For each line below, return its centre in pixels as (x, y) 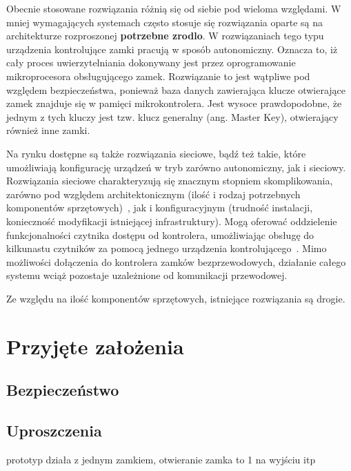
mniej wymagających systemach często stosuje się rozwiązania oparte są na (165, 22)
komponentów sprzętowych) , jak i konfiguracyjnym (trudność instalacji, (160, 208)
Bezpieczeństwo (63, 390)
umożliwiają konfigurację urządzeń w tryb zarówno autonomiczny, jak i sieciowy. (176, 167)
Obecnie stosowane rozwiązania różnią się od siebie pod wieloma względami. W (174, 8)
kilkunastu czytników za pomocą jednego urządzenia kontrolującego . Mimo (167, 248)
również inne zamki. (48, 130)
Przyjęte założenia (95, 346)
